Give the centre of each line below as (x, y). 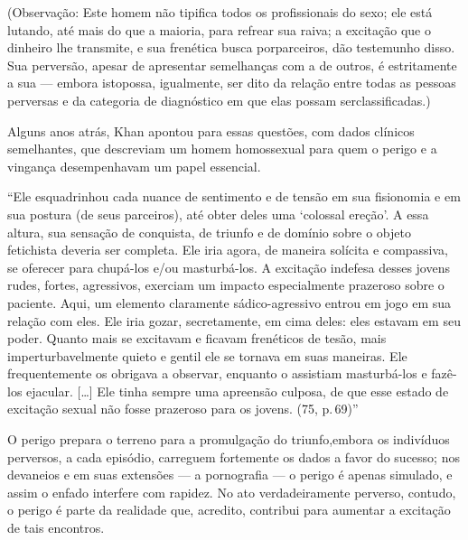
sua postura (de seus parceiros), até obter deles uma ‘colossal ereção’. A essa (218, 214)
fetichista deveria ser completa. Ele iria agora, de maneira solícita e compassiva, (228, 250)
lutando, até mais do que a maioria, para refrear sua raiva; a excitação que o (219, 29)
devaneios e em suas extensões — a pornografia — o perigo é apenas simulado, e (230, 475)
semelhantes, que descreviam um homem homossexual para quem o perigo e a (222, 149)
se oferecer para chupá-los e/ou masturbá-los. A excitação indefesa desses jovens (229, 267)
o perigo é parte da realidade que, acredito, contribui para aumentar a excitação (229, 510)
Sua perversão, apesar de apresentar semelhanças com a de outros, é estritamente (232, 65)
